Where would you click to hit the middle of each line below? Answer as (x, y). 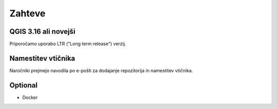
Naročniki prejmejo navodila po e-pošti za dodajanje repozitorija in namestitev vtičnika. (101, 70)
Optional (24, 85)
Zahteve (27, 13)
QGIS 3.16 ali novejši (42, 31)
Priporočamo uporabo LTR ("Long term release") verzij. (68, 44)
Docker (30, 97)
